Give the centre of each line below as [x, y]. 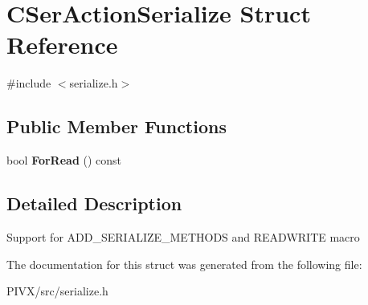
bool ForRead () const [64, 160]
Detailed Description [94, 203]
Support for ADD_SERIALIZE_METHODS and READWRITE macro [183, 236]
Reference [62, 45]
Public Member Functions [117, 126]
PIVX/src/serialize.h [57, 291]
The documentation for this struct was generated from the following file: [184, 264]
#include [29, 83]
